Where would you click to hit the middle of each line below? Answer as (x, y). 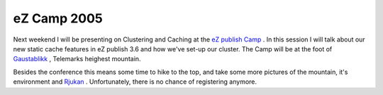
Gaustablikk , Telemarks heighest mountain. (77, 59)
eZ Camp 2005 (58, 18)
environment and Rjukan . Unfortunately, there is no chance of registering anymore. (135, 82)
